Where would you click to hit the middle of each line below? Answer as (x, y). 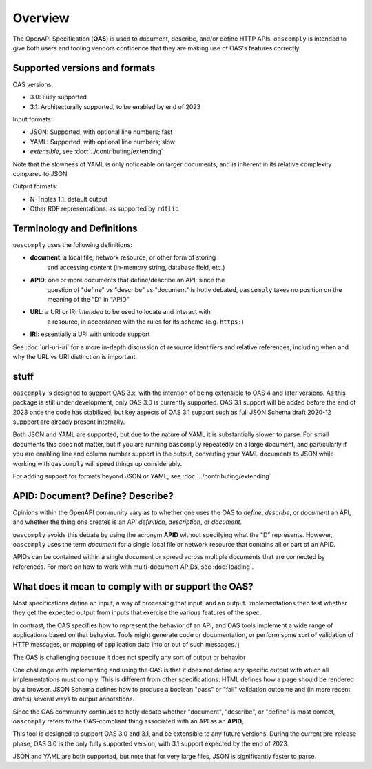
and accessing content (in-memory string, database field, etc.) (136, 267)
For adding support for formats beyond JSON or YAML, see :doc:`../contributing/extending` (142, 476)
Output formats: (35, 186)
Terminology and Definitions (75, 228)
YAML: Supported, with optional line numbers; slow (103, 142)
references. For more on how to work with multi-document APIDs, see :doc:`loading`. (133, 567)
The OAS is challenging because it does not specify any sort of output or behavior (129, 657)
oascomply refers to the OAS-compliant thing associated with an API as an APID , (128, 721)
